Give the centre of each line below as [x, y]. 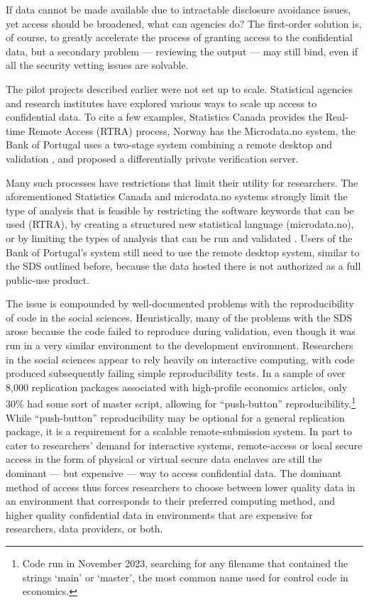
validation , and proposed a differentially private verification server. [152, 158]
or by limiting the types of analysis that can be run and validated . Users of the [179, 237]
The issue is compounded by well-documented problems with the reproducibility [180, 303]
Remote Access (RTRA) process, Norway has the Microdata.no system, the [192, 130]
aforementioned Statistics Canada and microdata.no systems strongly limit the [177, 196]
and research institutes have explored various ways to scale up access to [161, 103]
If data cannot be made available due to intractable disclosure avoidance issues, [178, 9]
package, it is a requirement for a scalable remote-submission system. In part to [179, 431]
